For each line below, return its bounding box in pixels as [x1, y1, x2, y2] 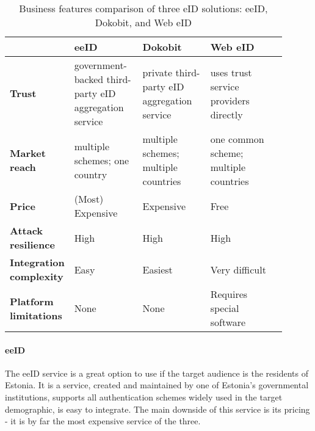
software [210, 315, 246, 329]
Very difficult [210, 262, 266, 277]
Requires [210, 287, 248, 301]
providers [210, 93, 250, 107]
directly [210, 107, 243, 121]
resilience [10, 237, 55, 252]
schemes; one [74, 153, 129, 167]
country [74, 167, 107, 181]
